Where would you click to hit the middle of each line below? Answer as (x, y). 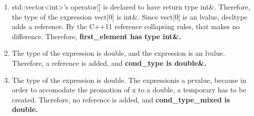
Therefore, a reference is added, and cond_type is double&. (109, 63)
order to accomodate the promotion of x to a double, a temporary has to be (129, 90)
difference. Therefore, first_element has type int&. (97, 36)
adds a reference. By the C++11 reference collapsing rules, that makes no (126, 26)
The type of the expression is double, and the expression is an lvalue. (118, 53)
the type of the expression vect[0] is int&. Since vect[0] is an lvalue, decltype (130, 16)
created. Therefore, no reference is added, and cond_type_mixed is (121, 99)
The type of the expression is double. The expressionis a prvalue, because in (129, 80)
